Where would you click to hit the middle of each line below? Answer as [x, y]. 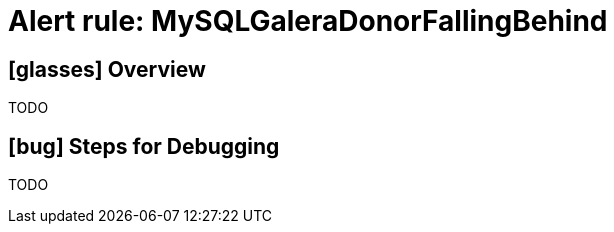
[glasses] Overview [107, 69]
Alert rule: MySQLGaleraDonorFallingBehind [308, 21]
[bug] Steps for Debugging [144, 146]
